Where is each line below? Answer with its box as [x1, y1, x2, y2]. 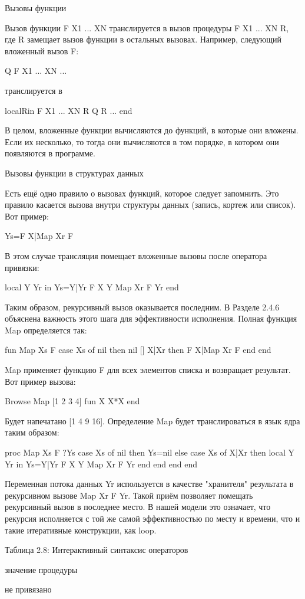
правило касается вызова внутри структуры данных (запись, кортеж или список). [5, 198, 296, 211]
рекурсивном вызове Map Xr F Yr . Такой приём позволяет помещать [5, 489, 253, 501]
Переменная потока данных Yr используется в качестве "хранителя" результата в [5, 477, 294, 490]
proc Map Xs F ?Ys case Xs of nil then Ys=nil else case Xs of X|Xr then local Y [5, 446, 294, 459]
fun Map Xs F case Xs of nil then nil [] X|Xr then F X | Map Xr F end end [5, 343, 271, 356]
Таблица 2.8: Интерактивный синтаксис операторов [5, 544, 188, 556]
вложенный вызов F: [5, 44, 79, 57]
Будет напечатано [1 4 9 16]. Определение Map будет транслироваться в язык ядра [5, 414, 300, 427]
